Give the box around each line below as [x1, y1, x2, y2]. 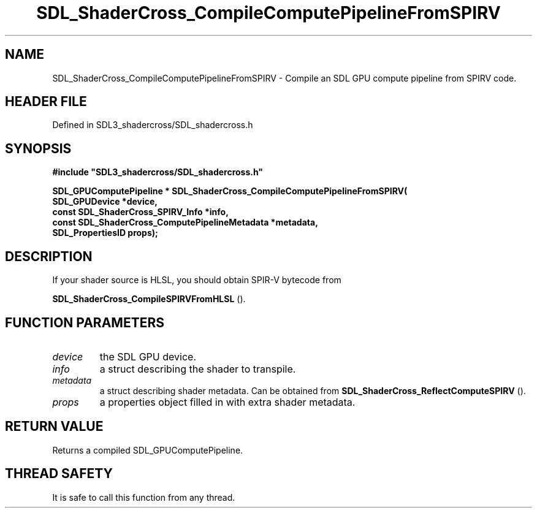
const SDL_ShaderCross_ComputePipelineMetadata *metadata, [52, 217, 318, 228]
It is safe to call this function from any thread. [52, 492, 235, 503]
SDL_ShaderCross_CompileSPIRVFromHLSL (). [52, 294, 246, 305]
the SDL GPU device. [99, 350, 196, 363]
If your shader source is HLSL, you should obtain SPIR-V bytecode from [52, 275, 341, 286]
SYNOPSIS [5, 140, 72, 156]
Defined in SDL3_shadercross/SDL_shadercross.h [52, 120, 253, 131]
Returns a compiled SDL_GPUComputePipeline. [52, 444, 243, 455]
